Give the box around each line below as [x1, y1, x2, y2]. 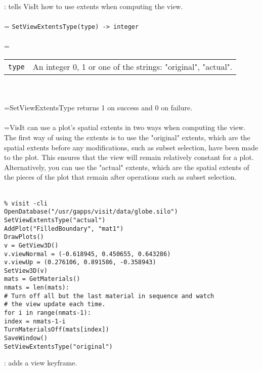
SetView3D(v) [4, 267, 48, 274]
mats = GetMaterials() [4, 275, 80, 283]
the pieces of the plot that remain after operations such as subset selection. [4, 172, 237, 182]
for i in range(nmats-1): [4, 309, 91, 317]
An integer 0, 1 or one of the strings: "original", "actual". [32, 61, 233, 73]
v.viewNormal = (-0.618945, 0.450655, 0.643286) [4, 250, 171, 258]
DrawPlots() [4, 233, 44, 241]
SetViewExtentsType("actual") [4, 216, 106, 224]
